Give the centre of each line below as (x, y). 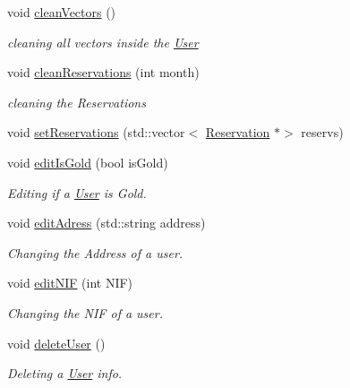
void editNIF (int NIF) (70, 283)
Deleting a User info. (65, 373)
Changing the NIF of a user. (85, 312)
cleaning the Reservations (77, 102)
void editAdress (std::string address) (107, 223)
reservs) (322, 132)
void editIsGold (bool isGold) (88, 162)
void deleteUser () (56, 343)
